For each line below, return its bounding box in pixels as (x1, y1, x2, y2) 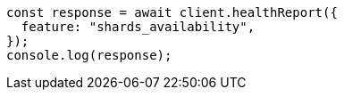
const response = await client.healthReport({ (6, 5, 338, 20)
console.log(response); (6, 48, 172, 62)
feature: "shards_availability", (21, 20, 256, 34)
